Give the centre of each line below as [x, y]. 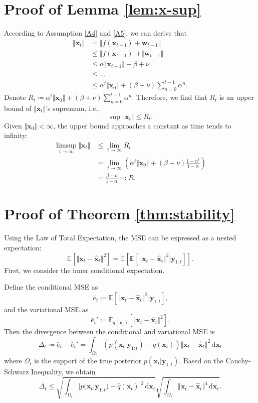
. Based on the [201, 361]
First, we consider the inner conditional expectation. [84, 270]
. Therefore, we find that [170, 97]
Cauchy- [238, 361]
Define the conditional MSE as [51, 287]
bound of [18, 108]
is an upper [236, 97]
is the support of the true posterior [88, 361]
